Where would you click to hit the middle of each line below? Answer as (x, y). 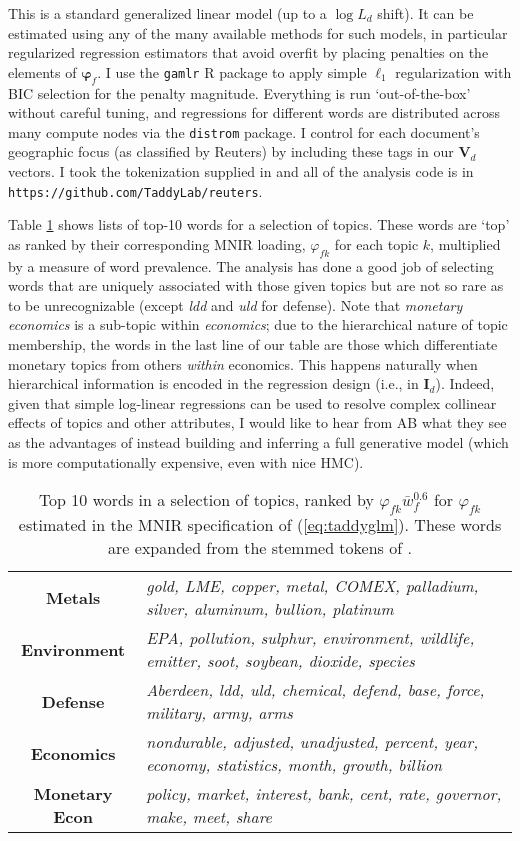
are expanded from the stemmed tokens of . (260, 548)
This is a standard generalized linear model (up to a (167, 13)
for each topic (376, 243)
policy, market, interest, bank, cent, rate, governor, (324, 794)
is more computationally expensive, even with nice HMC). (186, 461)
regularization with (453, 71)
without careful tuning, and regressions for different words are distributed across (254, 112)
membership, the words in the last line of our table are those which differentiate (253, 344)
